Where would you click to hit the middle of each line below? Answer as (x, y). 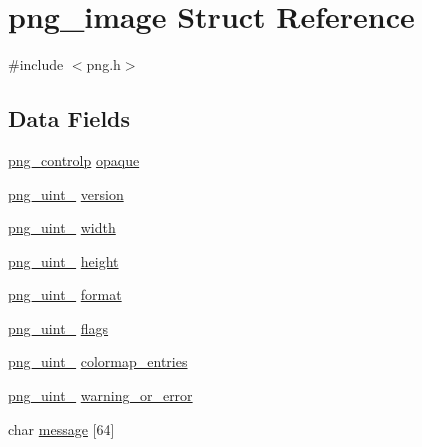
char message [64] (61, 428)
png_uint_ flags (58, 327)
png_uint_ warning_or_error (100, 395)
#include (36, 64)
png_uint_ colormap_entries (98, 361)
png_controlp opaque (74, 159)
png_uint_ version (66, 193)
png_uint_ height (63, 260)
